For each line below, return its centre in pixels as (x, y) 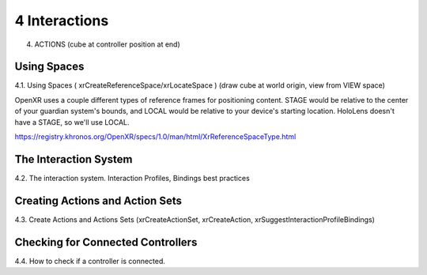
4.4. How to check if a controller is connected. (90, 261)
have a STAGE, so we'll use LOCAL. (72, 122)
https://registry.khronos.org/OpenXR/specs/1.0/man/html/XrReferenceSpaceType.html (155, 137)
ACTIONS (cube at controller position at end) (108, 44)
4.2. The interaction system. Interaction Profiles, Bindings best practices (132, 178)
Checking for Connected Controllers (106, 242)
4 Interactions (62, 21)
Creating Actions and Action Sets (98, 200)
